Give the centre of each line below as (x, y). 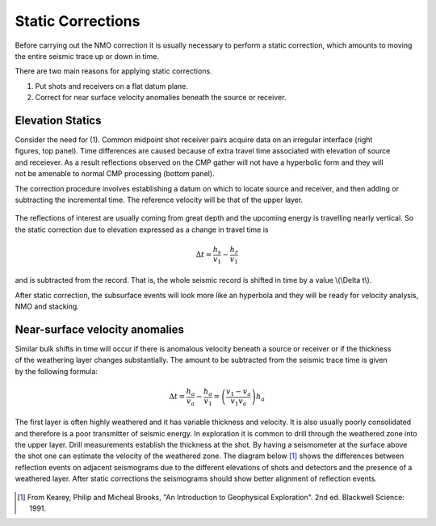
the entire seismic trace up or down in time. (87, 56)
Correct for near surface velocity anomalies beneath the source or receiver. (161, 98)
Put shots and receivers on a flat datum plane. (112, 86)
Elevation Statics (58, 120)
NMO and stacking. (47, 306)
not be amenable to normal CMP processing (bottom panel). (115, 174)
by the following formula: (57, 371)
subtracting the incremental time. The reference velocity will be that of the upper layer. (159, 200)
